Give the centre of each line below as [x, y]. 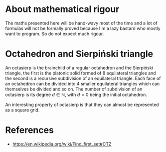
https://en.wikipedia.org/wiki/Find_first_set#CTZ [62, 144]
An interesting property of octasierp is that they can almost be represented [82, 104]
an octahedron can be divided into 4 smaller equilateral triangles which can [83, 83]
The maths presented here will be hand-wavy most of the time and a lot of [82, 23]
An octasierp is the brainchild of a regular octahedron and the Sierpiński [79, 67]
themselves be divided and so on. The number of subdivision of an [74, 89]
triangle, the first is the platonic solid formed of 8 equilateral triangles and [81, 73]
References [29, 130]
